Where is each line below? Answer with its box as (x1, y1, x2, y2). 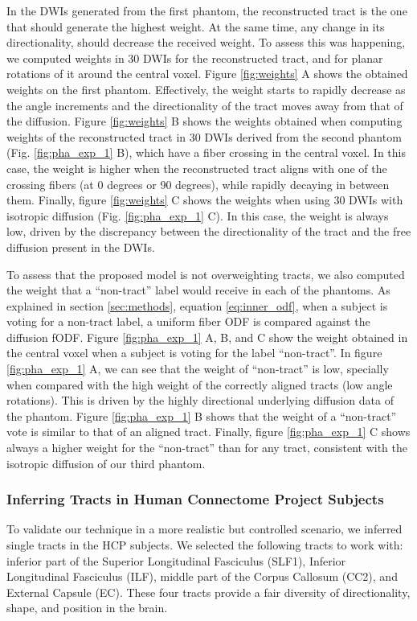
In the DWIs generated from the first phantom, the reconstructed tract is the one (6, 2, 407, 19)
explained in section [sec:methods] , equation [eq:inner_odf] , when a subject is (6, 297, 388, 314)
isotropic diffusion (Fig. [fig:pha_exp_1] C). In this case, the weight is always (6, 207, 389, 224)
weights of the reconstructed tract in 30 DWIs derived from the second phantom (6, 128, 402, 145)
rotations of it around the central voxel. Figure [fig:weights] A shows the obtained (6, 65, 408, 82)
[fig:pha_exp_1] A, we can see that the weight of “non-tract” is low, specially (6, 360, 389, 377)
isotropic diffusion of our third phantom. (6, 454, 206, 471)
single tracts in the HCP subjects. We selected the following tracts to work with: (6, 537, 403, 553)
